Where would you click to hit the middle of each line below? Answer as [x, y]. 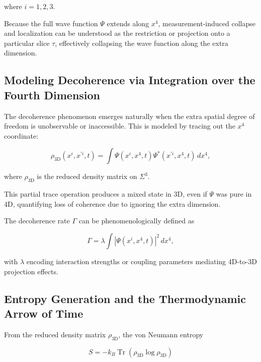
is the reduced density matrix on [87, 176]
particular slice [27, 43]
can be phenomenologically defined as [137, 221]
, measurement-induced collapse [207, 23]
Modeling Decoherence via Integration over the [130, 80]
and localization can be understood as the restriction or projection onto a [117, 33]
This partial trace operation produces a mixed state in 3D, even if [106, 194]
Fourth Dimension [52, 95]
